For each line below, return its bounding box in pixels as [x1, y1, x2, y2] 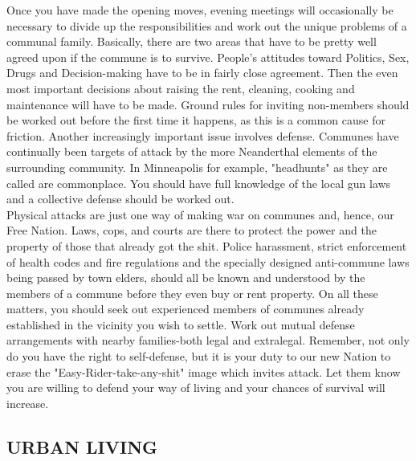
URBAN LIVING [6, 434, 158, 459]
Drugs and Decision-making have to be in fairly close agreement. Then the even [6, 64, 398, 81]
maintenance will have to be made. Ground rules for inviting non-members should [6, 96, 410, 112]
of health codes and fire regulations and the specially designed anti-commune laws [6, 253, 410, 270]
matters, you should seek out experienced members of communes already [6, 300, 365, 317]
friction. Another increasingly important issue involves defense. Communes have [6, 127, 399, 144]
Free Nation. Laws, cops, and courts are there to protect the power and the [6, 222, 377, 239]
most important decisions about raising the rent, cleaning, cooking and [6, 80, 355, 96]
